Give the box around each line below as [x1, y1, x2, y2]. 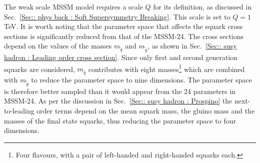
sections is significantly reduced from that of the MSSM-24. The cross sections [4, 30, 244, 41]
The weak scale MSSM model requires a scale [4, 1, 143, 11]
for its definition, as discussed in [153, 1, 252, 11]
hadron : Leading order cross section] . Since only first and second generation [4, 52, 238, 62]
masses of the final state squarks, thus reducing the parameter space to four [4, 115, 236, 125]
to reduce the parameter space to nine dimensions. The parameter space [31, 74, 252, 85]
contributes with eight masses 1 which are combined [88, 62, 245, 74]
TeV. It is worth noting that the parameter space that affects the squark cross [4, 21, 243, 31]
